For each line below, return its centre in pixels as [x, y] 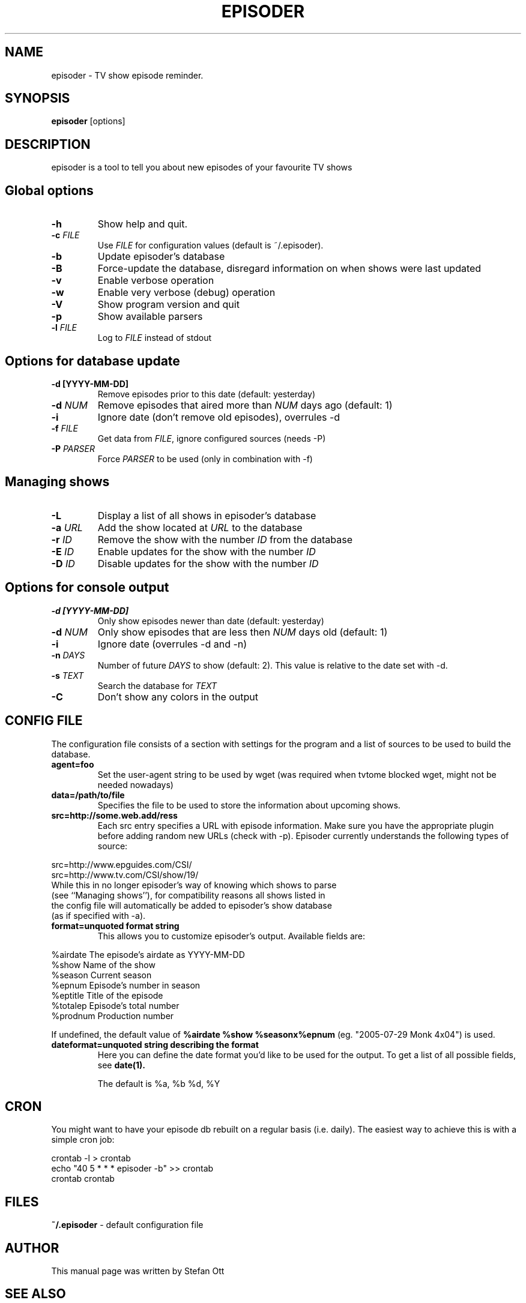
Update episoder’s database [161, 257]
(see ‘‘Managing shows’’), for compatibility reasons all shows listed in [188, 895]
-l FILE [64, 328]
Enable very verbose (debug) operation [186, 293]
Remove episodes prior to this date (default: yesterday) [207, 394]
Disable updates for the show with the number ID [208, 563]
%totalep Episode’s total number [115, 1005]
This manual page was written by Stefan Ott [138, 1271]
